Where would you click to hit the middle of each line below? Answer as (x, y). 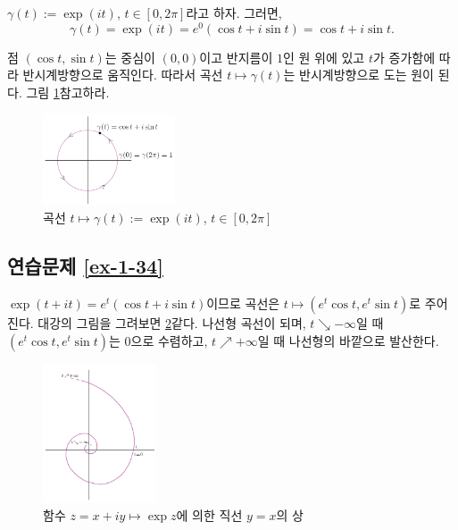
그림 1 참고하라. (68, 92)
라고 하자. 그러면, (234, 13)
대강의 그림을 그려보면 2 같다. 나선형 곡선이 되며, (172, 323)
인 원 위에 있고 (324, 57)
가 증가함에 (404, 57)
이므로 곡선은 (243, 303)
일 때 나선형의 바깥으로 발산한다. (348, 340)
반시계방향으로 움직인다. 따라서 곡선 (123, 75)
